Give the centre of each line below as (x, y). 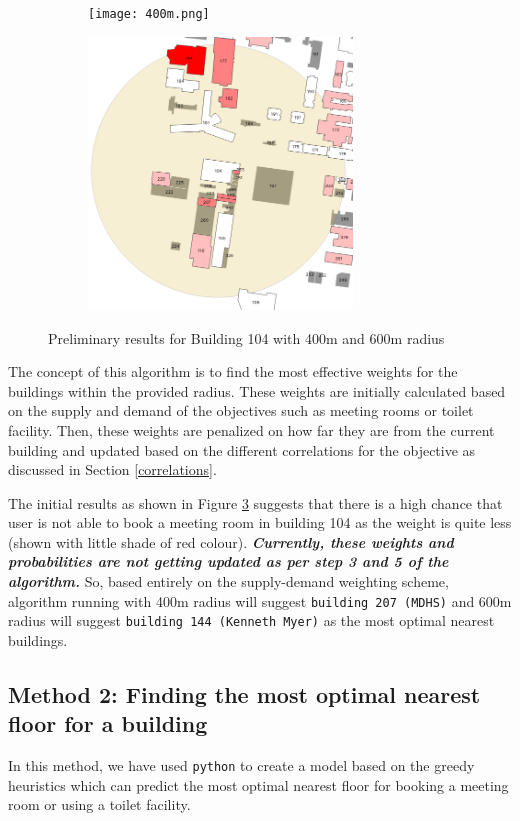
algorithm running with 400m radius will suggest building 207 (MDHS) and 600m (260, 600)
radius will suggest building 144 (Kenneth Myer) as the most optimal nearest (251, 620)
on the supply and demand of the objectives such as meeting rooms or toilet (241, 410)
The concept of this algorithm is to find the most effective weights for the (233, 371)
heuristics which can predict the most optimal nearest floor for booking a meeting (258, 784)
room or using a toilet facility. (99, 804)
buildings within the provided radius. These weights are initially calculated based (257, 390)
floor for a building (108, 723)
